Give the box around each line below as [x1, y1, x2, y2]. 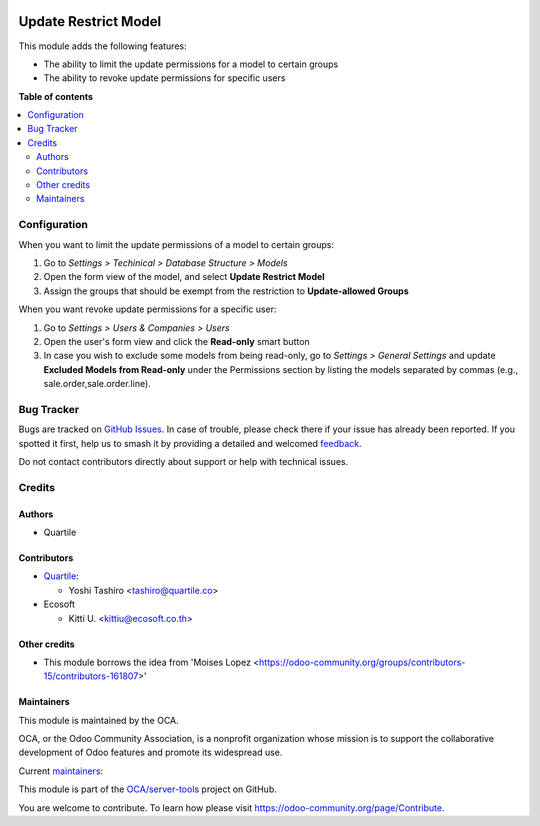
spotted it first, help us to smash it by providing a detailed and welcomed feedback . [18, 437, 362, 449]
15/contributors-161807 [43, 670, 139, 682]
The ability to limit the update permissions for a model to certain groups [43, 58, 339, 70]
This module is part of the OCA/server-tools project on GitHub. [18, 783, 277, 795]
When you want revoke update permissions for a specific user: [18, 303, 277, 315]
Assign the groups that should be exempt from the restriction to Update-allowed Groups [43, 285, 409, 297]
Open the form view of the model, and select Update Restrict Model [43, 271, 325, 283]
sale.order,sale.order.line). [43, 378, 152, 390]
